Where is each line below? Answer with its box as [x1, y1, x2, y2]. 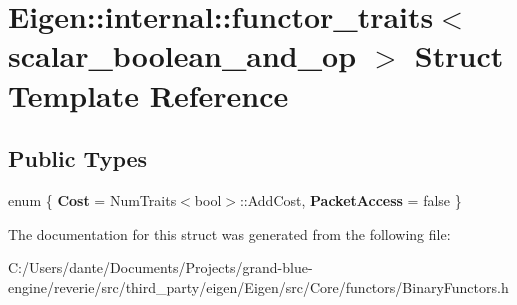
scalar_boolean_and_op [8, 35, 357, 76]
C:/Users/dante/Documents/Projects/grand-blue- [8, 257, 313, 278]
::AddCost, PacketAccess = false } [239, 189, 462, 210]
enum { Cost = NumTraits [8, 189, 177, 210]
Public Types [8, 143, 148, 174]
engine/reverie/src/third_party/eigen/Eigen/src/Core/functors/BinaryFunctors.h [8, 276, 509, 297]
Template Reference [8, 74, 289, 115]
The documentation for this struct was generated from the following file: [8, 223, 451, 244]
